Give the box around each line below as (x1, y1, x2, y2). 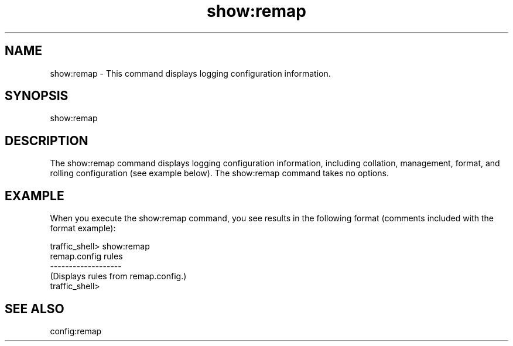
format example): (50, 223, 116, 234)
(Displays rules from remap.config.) (50, 271, 187, 282)
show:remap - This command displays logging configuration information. (50, 68, 331, 78)
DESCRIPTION (5, 133, 88, 148)
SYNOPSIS (5, 88, 69, 104)
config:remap (50, 326, 102, 336)
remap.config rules (50, 251, 123, 262)
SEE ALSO (5, 301, 64, 316)
